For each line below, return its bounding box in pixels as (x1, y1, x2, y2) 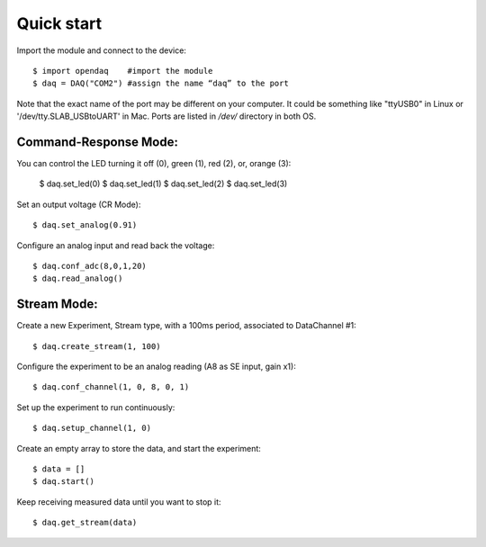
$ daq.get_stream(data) (32, 517, 138, 528)
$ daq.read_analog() (32, 273, 123, 283)
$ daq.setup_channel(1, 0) (32, 423, 152, 434)
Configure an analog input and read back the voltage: (16, 239, 215, 251)
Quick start (16, 13, 103, 33)
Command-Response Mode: (16, 134, 179, 149)
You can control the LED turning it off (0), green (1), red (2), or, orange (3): (16, 158, 292, 169)
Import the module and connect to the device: (16, 45, 186, 56)
